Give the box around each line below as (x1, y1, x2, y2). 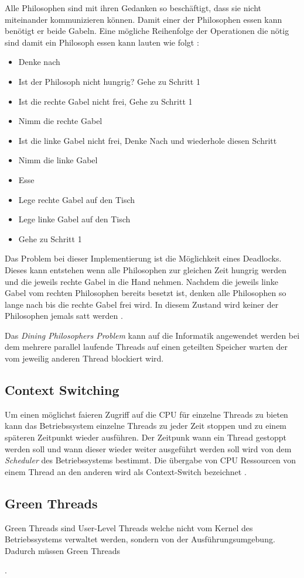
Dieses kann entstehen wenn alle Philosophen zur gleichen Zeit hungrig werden (5, 263, 287, 276)
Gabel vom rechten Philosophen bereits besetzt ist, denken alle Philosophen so (5, 287, 286, 299)
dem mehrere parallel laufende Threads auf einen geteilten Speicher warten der (5, 340, 288, 353)
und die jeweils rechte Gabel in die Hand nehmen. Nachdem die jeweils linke (5, 275, 278, 287)
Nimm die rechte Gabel (18, 115, 103, 127)
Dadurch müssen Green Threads (5, 544, 121, 556)
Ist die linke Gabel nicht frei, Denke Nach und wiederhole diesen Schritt (18, 134, 277, 146)
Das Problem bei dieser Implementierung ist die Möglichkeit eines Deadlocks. (5, 252, 282, 264)
